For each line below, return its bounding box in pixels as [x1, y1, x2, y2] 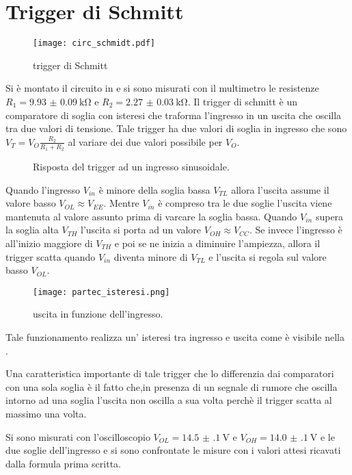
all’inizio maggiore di [5, 235, 93, 250]
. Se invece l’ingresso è [249, 222, 342, 237]
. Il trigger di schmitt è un [187, 94, 298, 108]
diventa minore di [113, 249, 188, 264]
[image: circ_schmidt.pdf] [33, 38, 155, 49]
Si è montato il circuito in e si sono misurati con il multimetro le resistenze [5, 81, 319, 95]
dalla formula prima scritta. [5, 456, 121, 470]
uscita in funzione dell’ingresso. [33, 307, 163, 321]
